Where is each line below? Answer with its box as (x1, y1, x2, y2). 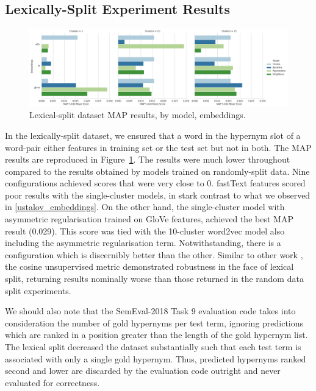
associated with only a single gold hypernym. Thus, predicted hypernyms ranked (5, 352, 306, 365)
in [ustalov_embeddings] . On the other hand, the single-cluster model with (5, 200, 285, 213)
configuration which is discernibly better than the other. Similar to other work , (5, 248, 303, 261)
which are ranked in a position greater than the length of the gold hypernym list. (5, 328, 308, 341)
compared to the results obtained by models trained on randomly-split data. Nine (5, 164, 310, 177)
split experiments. (5, 284, 71, 297)
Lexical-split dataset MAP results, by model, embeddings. (29, 108, 246, 121)
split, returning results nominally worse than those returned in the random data (5, 272, 304, 285)
